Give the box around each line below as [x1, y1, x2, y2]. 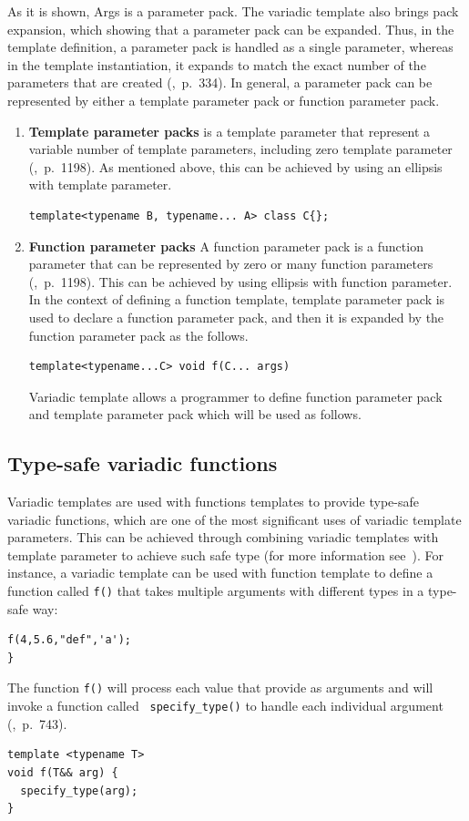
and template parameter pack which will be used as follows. [28, 405, 362, 424]
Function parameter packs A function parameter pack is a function [28, 236, 423, 255]
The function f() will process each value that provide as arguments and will [7, 678, 433, 697]
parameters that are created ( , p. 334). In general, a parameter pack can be [7, 73, 433, 92]
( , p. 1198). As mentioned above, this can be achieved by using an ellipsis [28, 157, 443, 176]
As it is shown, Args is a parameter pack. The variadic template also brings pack [7, 2, 459, 20]
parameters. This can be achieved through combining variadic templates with [7, 528, 439, 547]
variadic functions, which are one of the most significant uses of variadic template [7, 509, 462, 529]
